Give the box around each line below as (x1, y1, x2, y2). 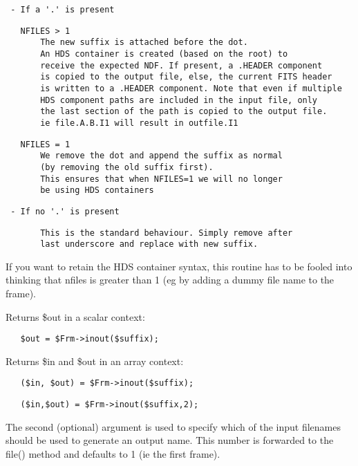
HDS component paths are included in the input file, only (40, 95, 318, 105)
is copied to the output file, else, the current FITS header (40, 72, 332, 82)
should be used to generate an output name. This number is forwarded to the (6, 433, 334, 447)
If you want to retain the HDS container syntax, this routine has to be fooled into (6, 259, 352, 273)
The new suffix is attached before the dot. (40, 37, 248, 48)
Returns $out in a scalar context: (6, 309, 145, 324)
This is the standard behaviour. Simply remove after (40, 227, 293, 238)
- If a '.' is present (10, 5, 115, 15)
